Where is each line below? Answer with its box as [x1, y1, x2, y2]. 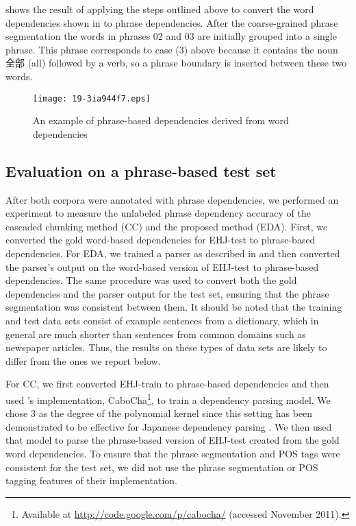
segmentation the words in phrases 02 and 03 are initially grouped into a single [5, 29, 337, 43]
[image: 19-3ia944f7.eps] [33, 93, 151, 104]
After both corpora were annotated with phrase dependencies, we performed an [5, 192, 339, 206]
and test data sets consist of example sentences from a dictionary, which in [5, 313, 319, 327]
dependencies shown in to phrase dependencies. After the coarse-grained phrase [5, 15, 338, 29]
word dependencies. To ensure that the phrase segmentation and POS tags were [5, 446, 340, 460]
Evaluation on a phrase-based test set [5, 160, 277, 181]
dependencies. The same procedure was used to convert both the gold [5, 273, 297, 287]
